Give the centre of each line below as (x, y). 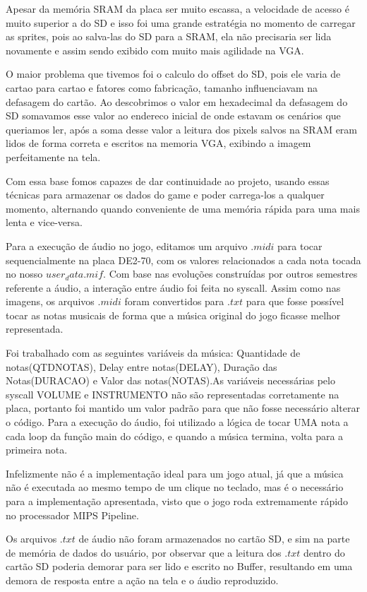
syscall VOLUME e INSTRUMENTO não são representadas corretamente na (173, 394)
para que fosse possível (295, 301)
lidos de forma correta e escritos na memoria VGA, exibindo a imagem (158, 143)
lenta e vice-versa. (44, 222)
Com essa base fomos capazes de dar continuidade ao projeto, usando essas (168, 180)
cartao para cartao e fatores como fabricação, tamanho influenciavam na (162, 87)
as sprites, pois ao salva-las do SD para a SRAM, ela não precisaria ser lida (169, 36)
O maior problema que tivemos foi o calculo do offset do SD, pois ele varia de (173, 74)
